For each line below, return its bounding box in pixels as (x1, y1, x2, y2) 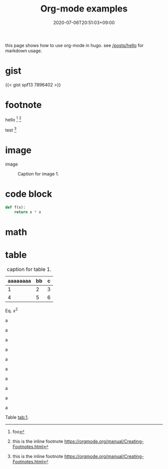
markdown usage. (5, 47, 42, 53)
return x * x (14, 209, 41, 214)
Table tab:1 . (5, 414, 29, 420)
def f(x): (5, 205, 26, 210)
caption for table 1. (6, 265, 51, 272)
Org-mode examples (40, 3, 128, 14)
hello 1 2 (5, 115, 21, 122)
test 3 (5, 126, 16, 133)
